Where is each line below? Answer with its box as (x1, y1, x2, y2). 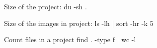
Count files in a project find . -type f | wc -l (4, 34, 136, 45)
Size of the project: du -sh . (4, 1, 87, 11)
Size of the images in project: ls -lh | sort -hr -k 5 (4, 18, 154, 28)
